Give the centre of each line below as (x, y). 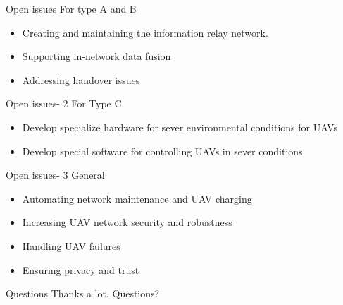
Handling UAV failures (71, 245)
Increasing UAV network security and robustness (127, 222)
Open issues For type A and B (71, 8)
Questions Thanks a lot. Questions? (83, 293)
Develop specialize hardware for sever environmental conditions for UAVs (180, 127)
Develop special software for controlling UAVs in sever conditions (162, 151)
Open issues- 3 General (55, 175)
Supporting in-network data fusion (96, 56)
